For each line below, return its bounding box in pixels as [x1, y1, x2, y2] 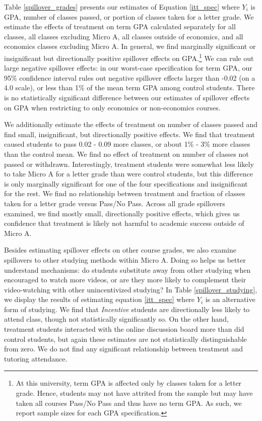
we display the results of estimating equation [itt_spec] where [4, 294, 195, 305]
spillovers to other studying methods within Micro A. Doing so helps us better [4, 254, 246, 265]
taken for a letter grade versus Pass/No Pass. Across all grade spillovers [4, 198, 225, 208]
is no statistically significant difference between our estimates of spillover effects [4, 92, 250, 102]
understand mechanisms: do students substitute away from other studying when [4, 264, 251, 275]
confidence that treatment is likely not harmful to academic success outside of [4, 218, 244, 228]
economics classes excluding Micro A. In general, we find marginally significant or [4, 41, 256, 51]
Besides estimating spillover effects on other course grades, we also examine [4, 245, 236, 255]
